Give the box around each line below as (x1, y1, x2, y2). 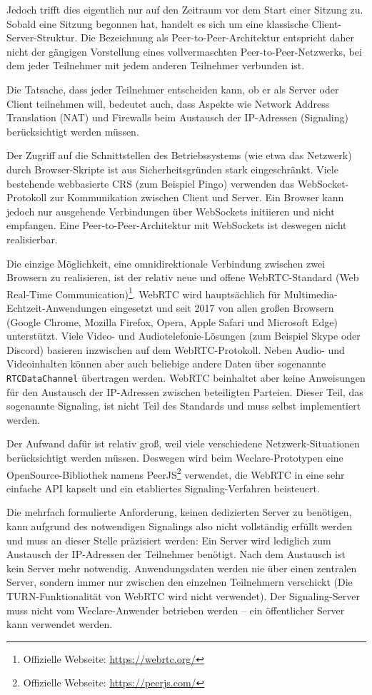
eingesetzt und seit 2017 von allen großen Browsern (110, 300, 334, 315)
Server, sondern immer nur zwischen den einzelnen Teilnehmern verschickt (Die (6, 574, 353, 589)
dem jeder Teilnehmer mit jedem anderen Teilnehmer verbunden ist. (6, 58, 305, 73)
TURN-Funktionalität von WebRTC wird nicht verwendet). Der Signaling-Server (6, 588, 360, 603)
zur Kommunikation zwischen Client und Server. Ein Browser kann (49, 190, 344, 205)
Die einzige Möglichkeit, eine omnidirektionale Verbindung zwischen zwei (6, 255, 326, 270)
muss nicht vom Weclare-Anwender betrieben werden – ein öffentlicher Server (6, 602, 345, 617)
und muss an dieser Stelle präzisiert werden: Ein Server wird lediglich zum (6, 532, 331, 547)
